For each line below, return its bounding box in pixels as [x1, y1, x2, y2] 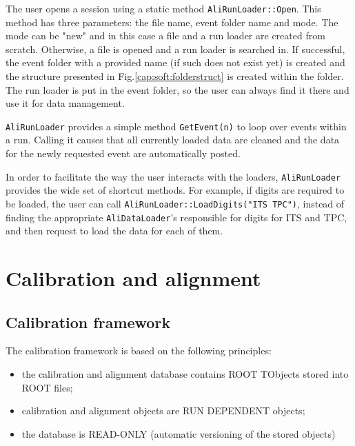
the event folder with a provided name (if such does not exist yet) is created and [6, 55, 345, 70]
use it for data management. [6, 96, 125, 110]
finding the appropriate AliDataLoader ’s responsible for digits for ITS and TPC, [6, 210, 347, 224]
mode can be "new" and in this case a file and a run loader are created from [6, 28, 325, 43]
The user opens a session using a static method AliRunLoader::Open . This [6, 1, 321, 15]
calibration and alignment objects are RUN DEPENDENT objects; [21, 403, 305, 418]
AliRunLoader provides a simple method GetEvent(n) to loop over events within [6, 119, 347, 133]
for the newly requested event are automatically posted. [6, 146, 241, 161]
